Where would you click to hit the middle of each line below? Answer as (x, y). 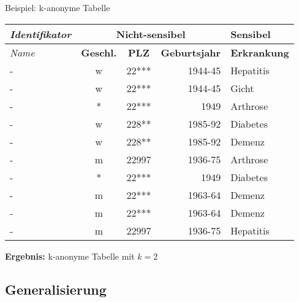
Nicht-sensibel (151, 34)
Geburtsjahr (191, 52)
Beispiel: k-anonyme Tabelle (58, 7)
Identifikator (41, 34)
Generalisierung (56, 289)
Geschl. (99, 52)
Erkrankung (260, 52)
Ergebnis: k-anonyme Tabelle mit (70, 256)
